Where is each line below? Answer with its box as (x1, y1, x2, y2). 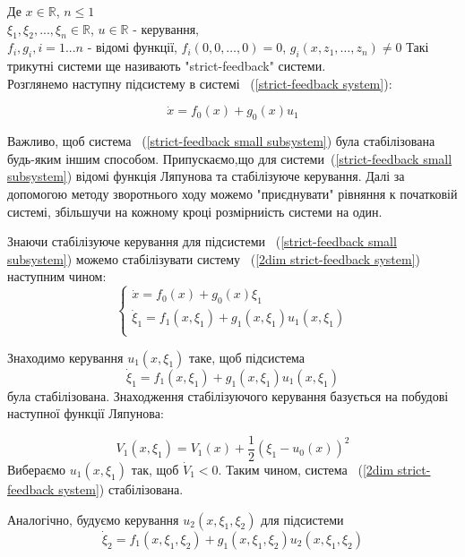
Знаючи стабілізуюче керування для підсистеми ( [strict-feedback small (7, 232, 397, 251)
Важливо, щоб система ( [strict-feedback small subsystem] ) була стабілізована (7, 132, 435, 150)
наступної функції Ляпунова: (7, 404, 164, 423)
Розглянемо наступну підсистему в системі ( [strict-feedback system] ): (7, 73, 392, 92)
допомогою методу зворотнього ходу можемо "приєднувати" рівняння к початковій (7, 184, 458, 202)
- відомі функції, (87, 38, 177, 56)
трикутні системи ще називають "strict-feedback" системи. (7, 56, 326, 75)
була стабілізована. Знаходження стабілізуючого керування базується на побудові (7, 386, 449, 405)
